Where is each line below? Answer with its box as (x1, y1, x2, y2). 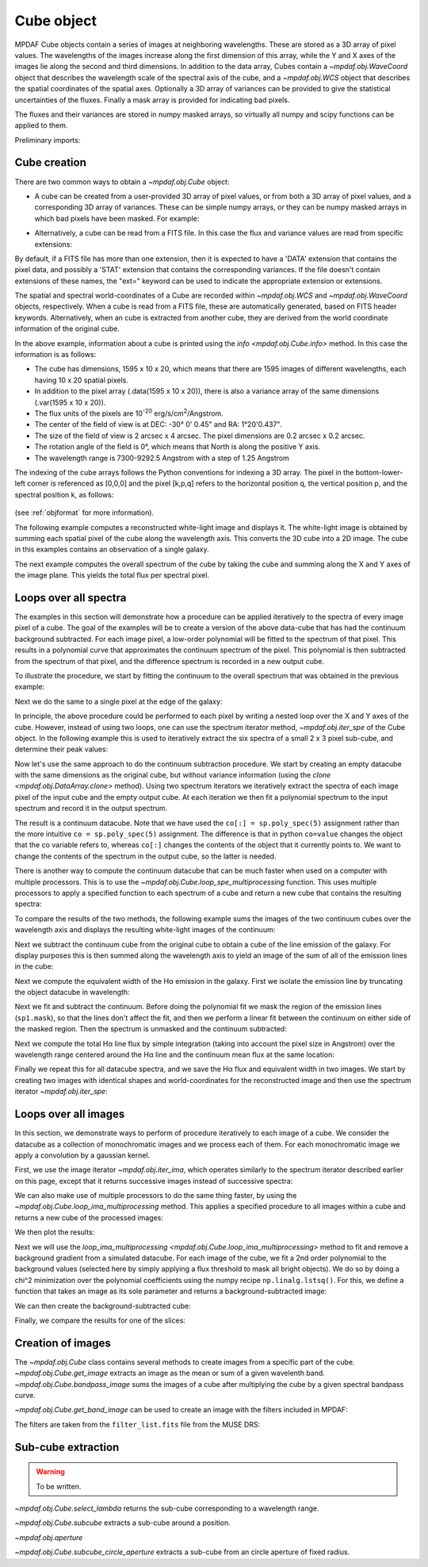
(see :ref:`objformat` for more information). (14, 508, 155, 517)
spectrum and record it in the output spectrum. (14, 804, 168, 813)
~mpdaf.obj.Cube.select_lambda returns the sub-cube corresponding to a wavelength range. (14, 1504, 320, 1513)
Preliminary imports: (14, 135, 81, 144)
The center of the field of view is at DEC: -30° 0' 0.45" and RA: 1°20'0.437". (34, 420, 282, 429)
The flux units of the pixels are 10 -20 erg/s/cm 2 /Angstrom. (34, 407, 224, 418)
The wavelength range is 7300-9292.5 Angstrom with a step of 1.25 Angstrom (34, 453, 289, 463)
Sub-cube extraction (14, 1440, 120, 1454)
